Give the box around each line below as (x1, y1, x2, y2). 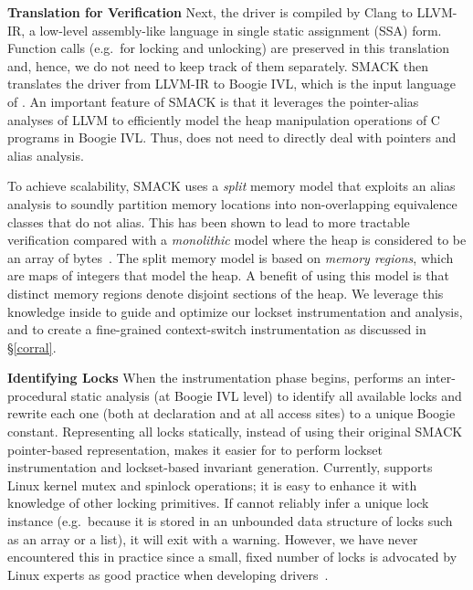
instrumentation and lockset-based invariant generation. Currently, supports (7, 458, 433, 477)
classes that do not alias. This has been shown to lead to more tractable (7, 212, 410, 231)
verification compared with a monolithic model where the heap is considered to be (7, 230, 467, 249)
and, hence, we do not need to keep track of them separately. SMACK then (7, 56, 428, 75)
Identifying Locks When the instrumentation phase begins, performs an (7, 368, 422, 387)
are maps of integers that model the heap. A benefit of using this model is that (7, 266, 449, 285)
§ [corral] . (7, 337, 57, 356)
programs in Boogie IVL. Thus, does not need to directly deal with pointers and (7, 128, 457, 147)
